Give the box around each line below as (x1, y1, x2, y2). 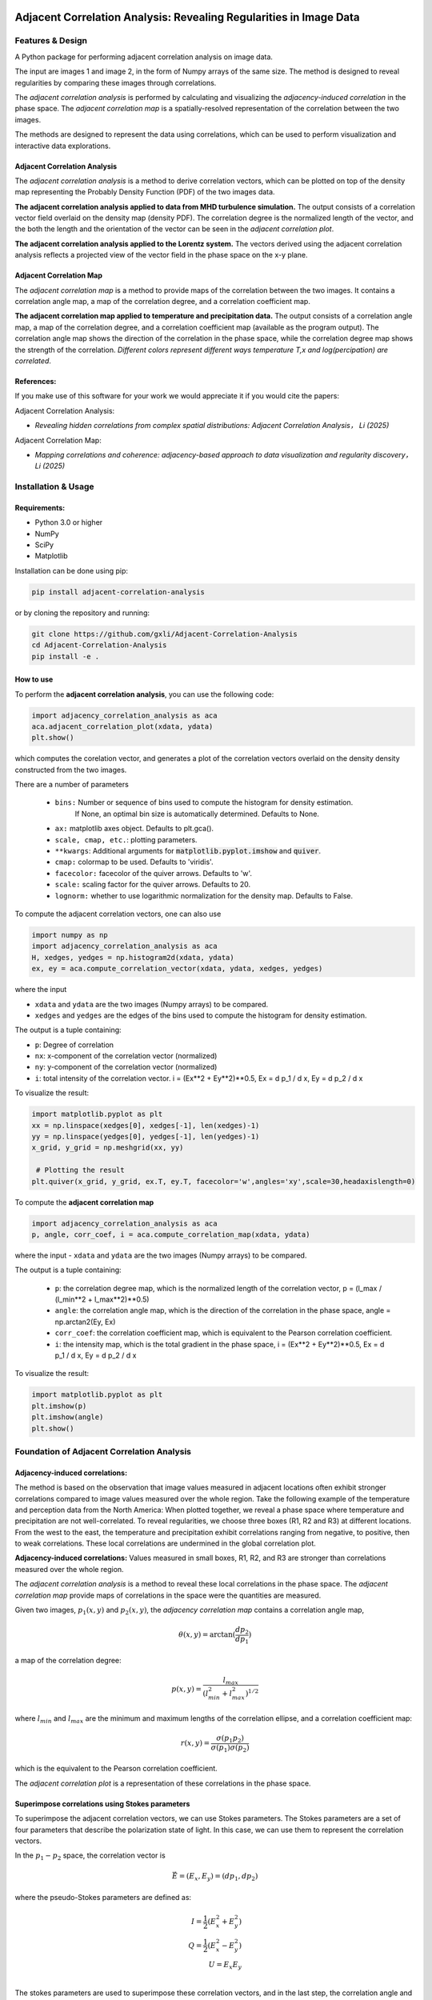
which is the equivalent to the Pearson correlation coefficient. (14, 1764, 218, 1774)
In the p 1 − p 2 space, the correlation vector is (14, 1850, 166, 1862)
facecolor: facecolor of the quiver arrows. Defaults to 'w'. (54, 868, 252, 878)
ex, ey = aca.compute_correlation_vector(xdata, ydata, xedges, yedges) (31, 964, 323, 974)
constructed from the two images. (14, 765, 127, 774)
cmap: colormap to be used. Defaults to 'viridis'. (54, 857, 214, 867)
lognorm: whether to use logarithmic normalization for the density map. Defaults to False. (54, 890, 354, 900)
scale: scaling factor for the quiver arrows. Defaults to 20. (54, 880, 251, 890)
